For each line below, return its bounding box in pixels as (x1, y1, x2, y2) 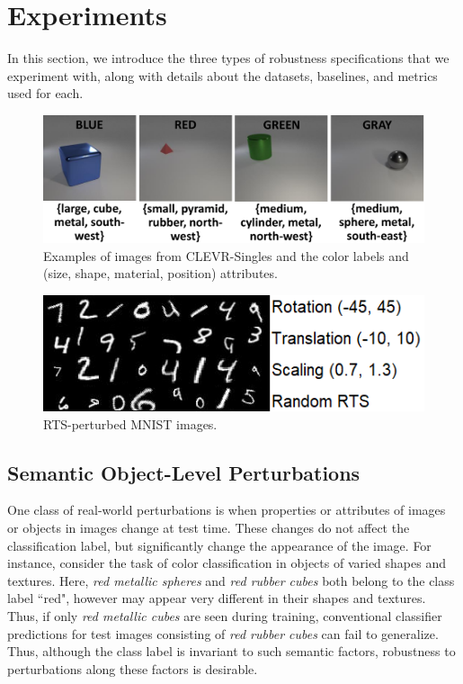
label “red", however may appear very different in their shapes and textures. (7, 589, 426, 607)
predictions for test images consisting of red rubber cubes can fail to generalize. (7, 624, 439, 643)
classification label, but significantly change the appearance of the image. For (7, 535, 432, 554)
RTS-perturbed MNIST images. (43, 414, 218, 433)
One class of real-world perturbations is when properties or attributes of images (7, 500, 446, 519)
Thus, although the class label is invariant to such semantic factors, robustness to (7, 642, 456, 661)
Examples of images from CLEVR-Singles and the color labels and (43, 246, 409, 265)
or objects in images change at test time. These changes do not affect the (7, 518, 410, 536)
